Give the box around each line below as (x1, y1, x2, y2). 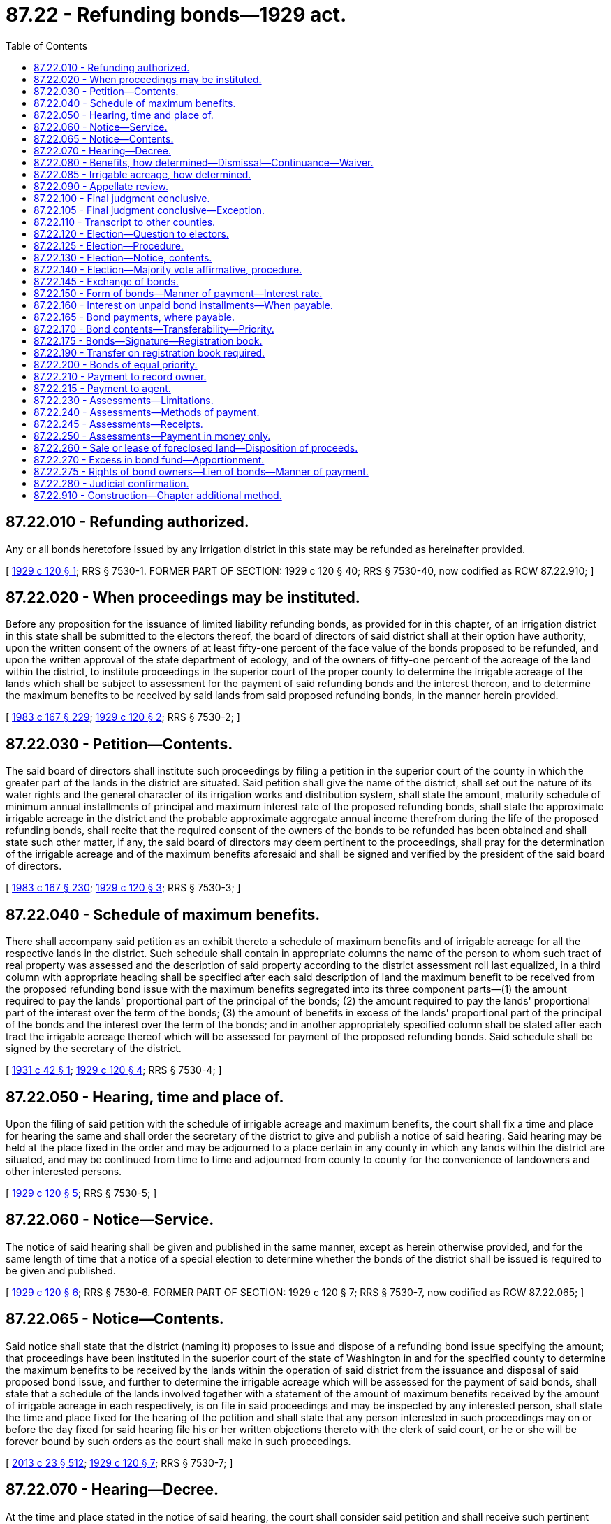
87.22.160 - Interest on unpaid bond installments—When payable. (34, 299, 333, 311)
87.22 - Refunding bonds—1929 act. (6, 3, 347, 27)
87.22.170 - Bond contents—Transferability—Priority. (34, 322, 274, 335)
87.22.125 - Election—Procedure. (34, 239, 184, 252)
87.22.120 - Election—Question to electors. (34, 227, 229, 240)
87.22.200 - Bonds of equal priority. (34, 358, 198, 371)
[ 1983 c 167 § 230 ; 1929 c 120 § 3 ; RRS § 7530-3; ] (6, 882, 241, 894)
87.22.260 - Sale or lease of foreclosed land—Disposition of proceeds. (34, 441, 358, 454)
